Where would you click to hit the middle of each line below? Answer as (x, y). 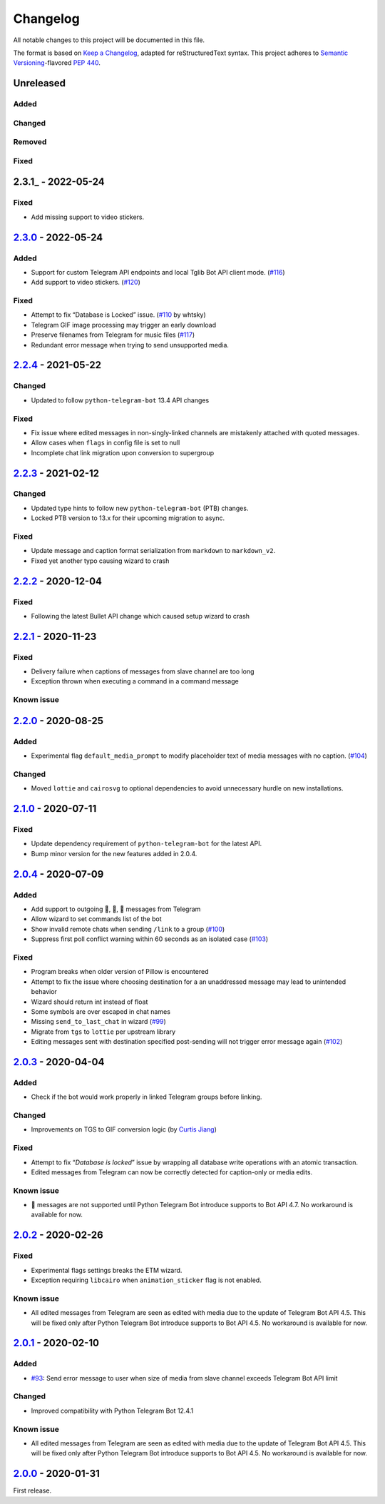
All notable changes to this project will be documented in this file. (109, 40)
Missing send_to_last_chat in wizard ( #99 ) (99, 1022)
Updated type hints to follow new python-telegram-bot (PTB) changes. (140, 508)
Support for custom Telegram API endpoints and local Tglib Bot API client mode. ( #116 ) (158, 272)
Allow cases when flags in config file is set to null (106, 443)
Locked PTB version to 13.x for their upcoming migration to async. (128, 518)
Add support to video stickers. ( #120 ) (86, 283)
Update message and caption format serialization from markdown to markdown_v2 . (153, 551)
